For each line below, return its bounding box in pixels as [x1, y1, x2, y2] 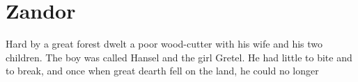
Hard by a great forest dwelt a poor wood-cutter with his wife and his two [6, 37, 323, 51]
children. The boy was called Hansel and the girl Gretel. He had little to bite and [6, 50, 352, 64]
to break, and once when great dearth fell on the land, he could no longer [6, 63, 319, 78]
